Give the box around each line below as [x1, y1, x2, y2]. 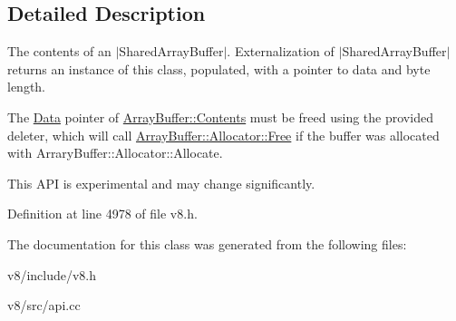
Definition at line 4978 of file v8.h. [7, 204, 198, 223]
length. [7, 77, 46, 96]
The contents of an [7, 42, 112, 61]
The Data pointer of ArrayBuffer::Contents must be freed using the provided [7, 107, 433, 126]
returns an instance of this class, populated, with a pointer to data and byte [7, 59, 431, 78]
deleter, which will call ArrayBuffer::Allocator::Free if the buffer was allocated [7, 125, 440, 144]
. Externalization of [227, 42, 335, 61]
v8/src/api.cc [7, 296, 81, 315]
